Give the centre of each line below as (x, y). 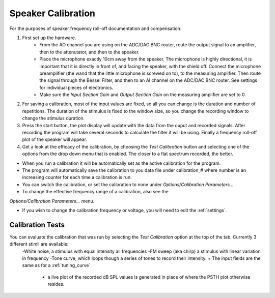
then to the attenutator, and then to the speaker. (89, 52)
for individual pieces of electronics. (76, 87)
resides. (56, 284)
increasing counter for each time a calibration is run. (77, 177)
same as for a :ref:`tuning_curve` (56, 265)
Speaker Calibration (52, 13)
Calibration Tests (37, 225)
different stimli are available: (39, 244)
